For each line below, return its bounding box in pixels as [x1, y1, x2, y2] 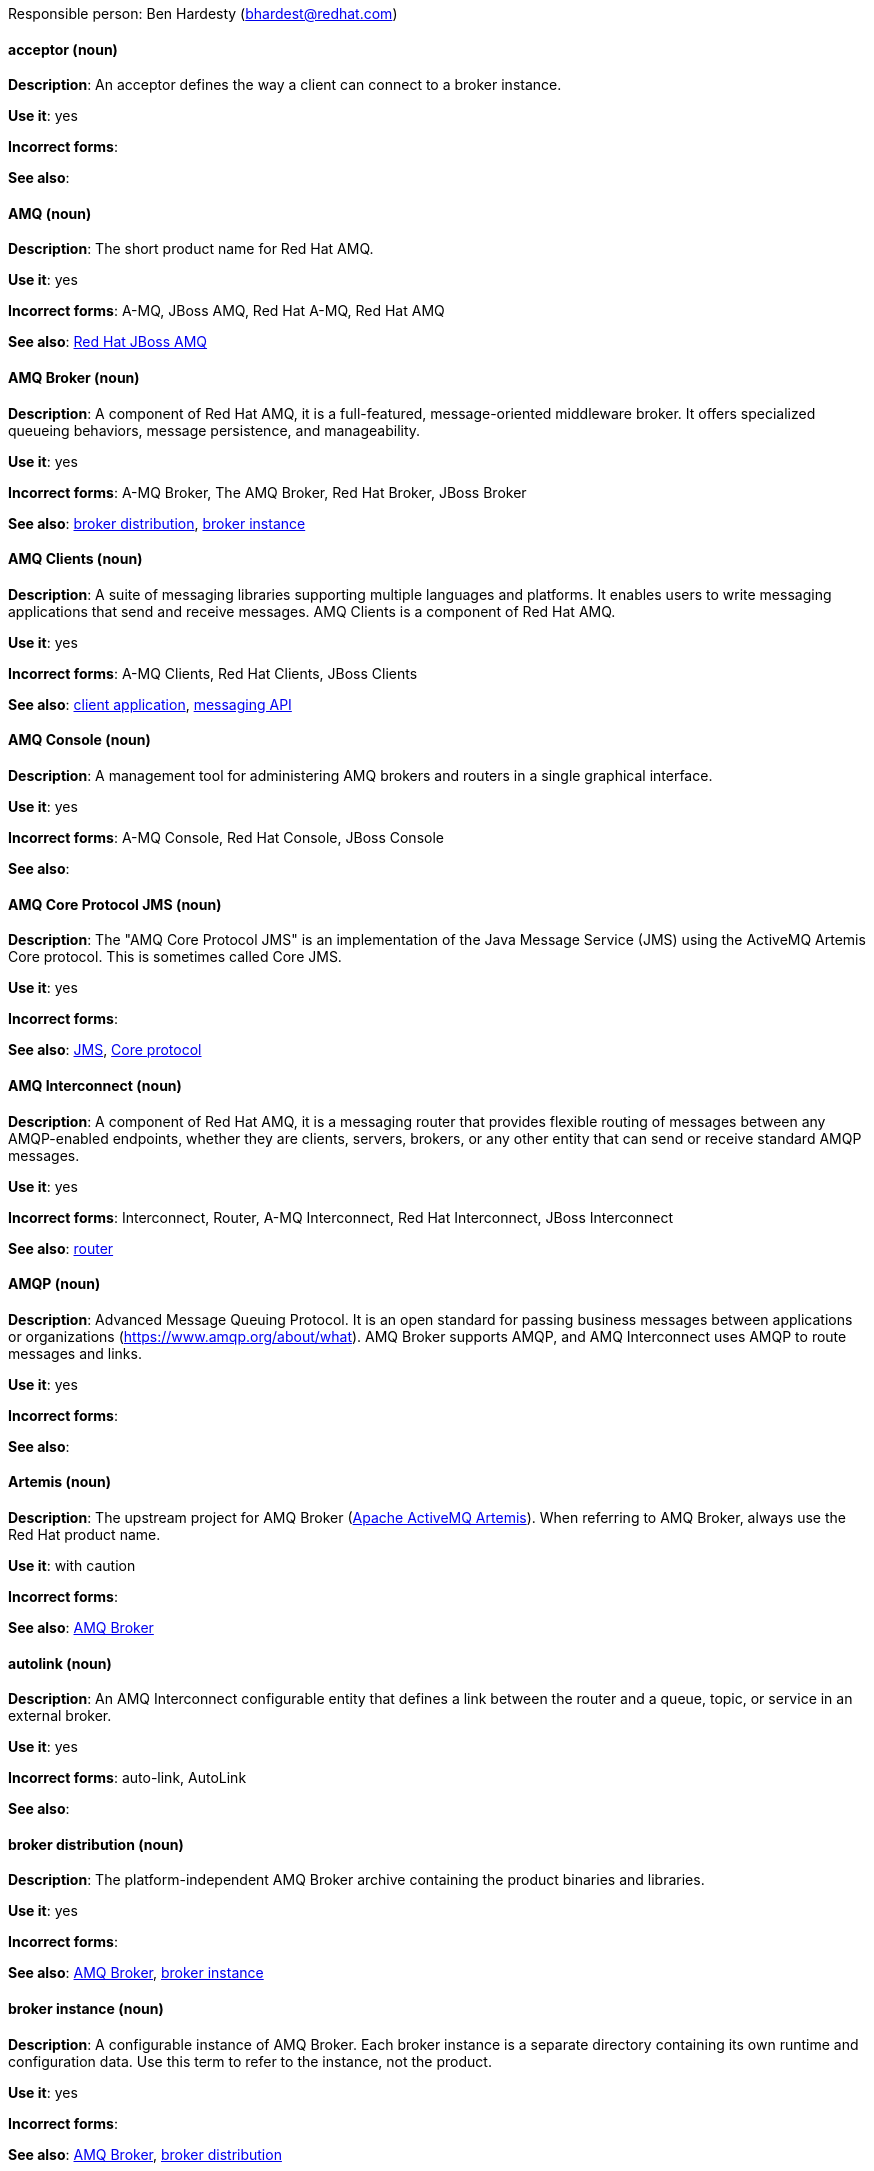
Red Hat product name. [8, 1525, 161, 1543]
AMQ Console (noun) [8, 731, 151, 749]
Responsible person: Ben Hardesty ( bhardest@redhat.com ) [8, 5, 398, 22]
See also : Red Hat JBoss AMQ [8, 333, 208, 351]
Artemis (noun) [8, 1473, 112, 1491]
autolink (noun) [8, 1654, 112, 1672]
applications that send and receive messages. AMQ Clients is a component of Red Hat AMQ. [8, 602, 616, 620]
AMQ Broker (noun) [8, 369, 140, 387]
